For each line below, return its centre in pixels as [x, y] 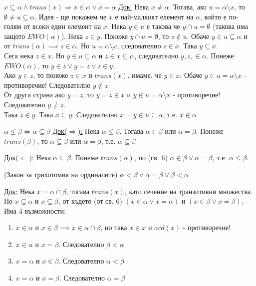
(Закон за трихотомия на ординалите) [61, 174]
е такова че [163, 26]
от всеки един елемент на [62, 26]
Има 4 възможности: [35, 210]
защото [15, 36]
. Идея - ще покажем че [71, 16]
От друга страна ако [34, 95]
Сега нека [19, 55]
